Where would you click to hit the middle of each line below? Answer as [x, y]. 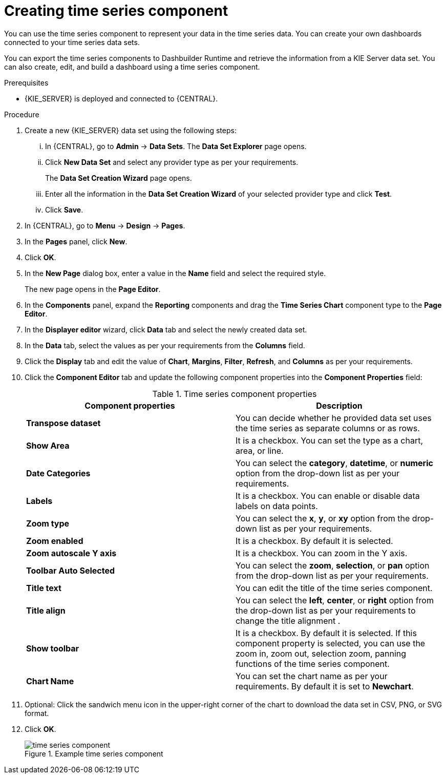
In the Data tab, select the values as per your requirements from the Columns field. [165, 345]
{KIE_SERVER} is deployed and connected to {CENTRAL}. [121, 98]
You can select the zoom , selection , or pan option [333, 565]
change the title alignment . [288, 621]
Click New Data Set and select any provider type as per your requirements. [172, 162]
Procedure [22, 114]
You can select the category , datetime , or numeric [334, 463]
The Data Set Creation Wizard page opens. [119, 178]
